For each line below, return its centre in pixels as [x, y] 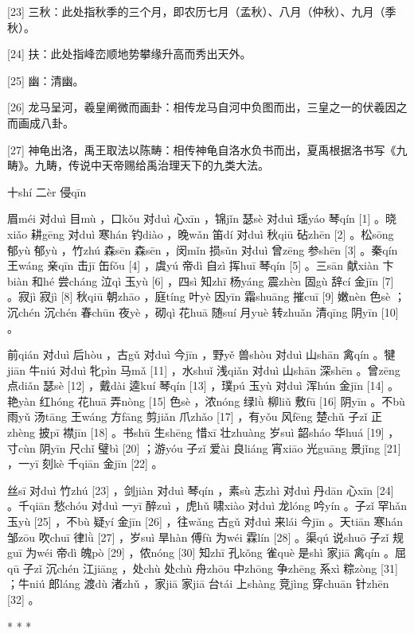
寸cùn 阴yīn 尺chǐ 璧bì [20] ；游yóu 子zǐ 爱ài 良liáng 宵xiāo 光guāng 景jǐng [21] [204, 447]
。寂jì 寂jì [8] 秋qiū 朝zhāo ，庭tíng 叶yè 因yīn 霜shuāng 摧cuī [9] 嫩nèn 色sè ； [206, 296]
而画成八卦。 [41, 122]
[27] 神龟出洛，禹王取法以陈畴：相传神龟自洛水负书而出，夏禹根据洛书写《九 [207, 149]
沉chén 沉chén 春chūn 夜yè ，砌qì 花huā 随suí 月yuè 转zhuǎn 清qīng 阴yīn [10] [203, 311]
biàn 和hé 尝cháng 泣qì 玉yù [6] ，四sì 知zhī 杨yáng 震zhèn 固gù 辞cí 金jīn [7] [201, 280]
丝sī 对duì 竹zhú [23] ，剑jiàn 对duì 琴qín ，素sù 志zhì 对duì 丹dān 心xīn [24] [201, 490]
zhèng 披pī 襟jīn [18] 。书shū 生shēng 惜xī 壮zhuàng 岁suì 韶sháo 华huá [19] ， [203, 432]
